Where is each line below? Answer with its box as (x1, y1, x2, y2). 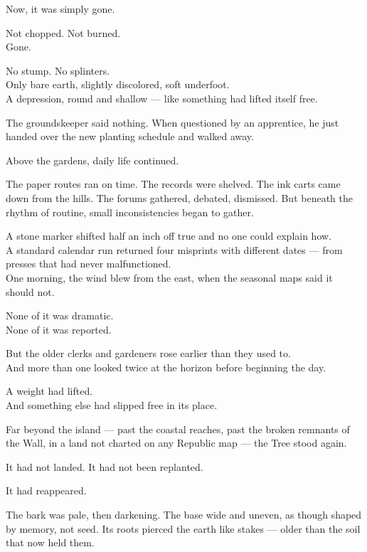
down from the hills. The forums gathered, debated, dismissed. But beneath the (6, 190, 353, 205)
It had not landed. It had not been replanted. (6, 459, 203, 474)
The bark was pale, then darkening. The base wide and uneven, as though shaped (6, 507, 362, 522)
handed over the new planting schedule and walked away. (6, 129, 254, 144)
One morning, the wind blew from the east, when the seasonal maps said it (6, 270, 333, 285)
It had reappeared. (6, 483, 87, 498)
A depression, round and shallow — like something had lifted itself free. (6, 90, 318, 105)
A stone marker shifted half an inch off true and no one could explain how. (6, 228, 332, 243)
